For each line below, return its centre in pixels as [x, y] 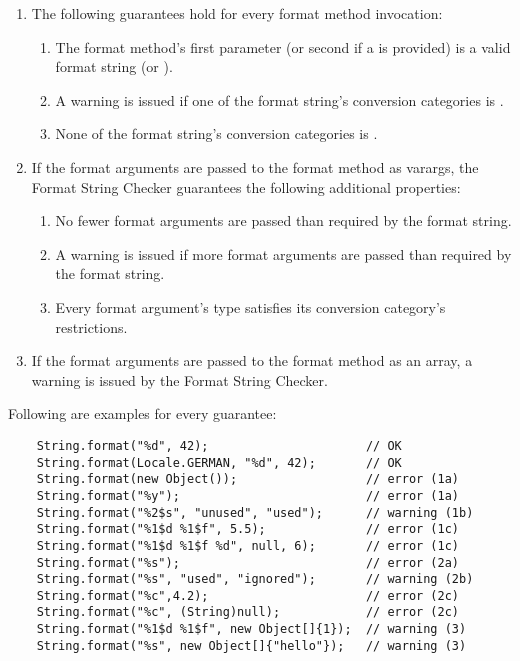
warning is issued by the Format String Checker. [179, 379]
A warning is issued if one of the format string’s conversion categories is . [279, 99]
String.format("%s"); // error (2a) [248, 562]
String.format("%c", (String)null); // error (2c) [248, 612]
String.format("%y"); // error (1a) [248, 495]
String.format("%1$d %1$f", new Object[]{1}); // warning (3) [251, 629]
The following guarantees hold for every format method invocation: [237, 13]
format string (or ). [114, 66]
